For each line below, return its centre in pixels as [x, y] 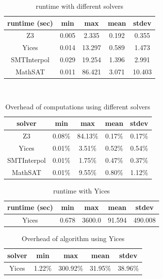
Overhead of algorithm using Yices [73, 238]
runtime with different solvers [79, 6]
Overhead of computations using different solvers [78, 106]
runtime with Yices [81, 190]
